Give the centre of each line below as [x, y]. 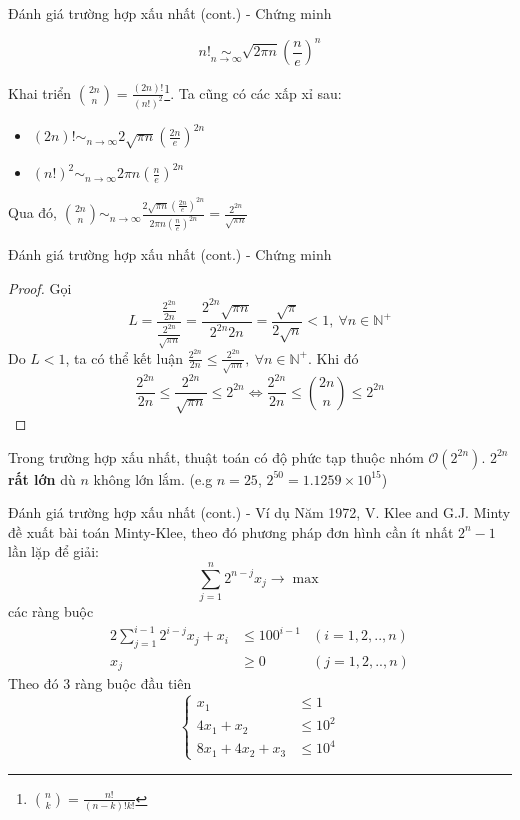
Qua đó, [33, 212]
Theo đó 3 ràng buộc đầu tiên [100, 683]
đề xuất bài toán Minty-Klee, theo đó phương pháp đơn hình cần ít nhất [231, 531]
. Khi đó [333, 357]
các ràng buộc [51, 611]
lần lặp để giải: [54, 551]
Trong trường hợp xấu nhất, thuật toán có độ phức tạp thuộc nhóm [216, 456]
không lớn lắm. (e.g [153, 478]
